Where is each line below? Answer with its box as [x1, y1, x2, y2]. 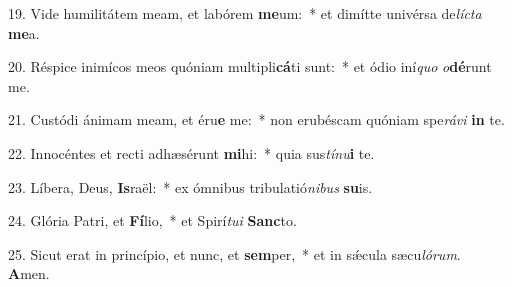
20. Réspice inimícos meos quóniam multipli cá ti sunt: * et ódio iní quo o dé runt [8, 56, 492, 77]
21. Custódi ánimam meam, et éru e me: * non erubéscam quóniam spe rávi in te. [8, 109, 505, 130]
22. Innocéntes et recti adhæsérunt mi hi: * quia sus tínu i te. [8, 142, 375, 163]
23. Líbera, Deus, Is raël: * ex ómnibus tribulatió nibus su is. [8, 176, 373, 197]
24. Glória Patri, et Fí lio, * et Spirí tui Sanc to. [8, 210, 297, 231]
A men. [8, 263, 50, 284]
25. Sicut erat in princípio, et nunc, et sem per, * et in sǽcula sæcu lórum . [8, 243, 461, 264]
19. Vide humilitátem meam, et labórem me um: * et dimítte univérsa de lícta [8, 3, 482, 23]
